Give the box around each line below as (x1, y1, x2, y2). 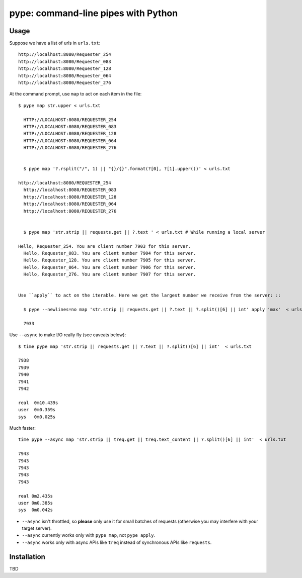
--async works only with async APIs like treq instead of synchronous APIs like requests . (22, 539, 212, 545)
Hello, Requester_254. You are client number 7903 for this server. (18, 243, 191, 249)
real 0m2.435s (18, 493, 53, 499)
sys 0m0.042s (18, 507, 53, 513)
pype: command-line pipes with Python (9, 8, 178, 19)
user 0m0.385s (18, 500, 53, 506)
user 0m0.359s (18, 407, 56, 413)
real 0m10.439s (18, 400, 58, 406)
